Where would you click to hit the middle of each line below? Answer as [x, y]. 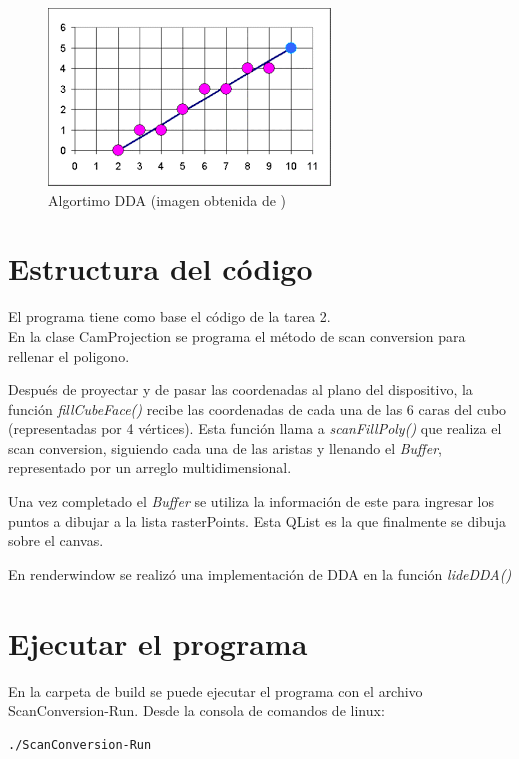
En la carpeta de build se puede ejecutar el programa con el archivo [215, 690]
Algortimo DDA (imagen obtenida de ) [167, 199]
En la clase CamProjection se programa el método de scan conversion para [237, 335]
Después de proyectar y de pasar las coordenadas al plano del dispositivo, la [240, 389]
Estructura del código [160, 268]
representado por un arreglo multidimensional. [150, 467]
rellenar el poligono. [69, 355]
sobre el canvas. [56, 540]
